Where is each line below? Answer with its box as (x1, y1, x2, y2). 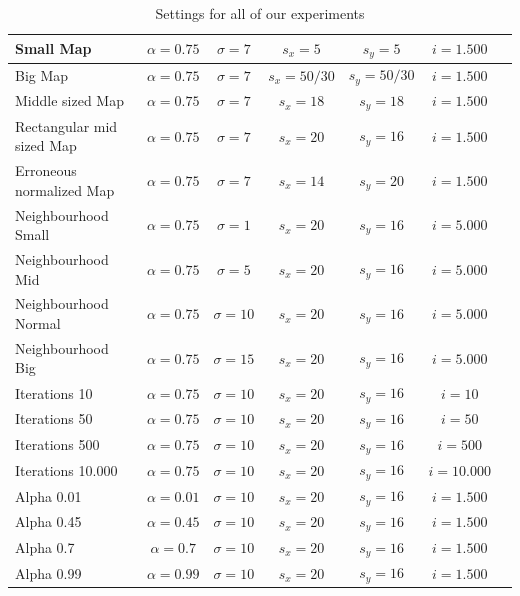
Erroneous (15, 160, 77, 181)
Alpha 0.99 (15, 562, 82, 583)
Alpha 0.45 (15, 511, 82, 532)
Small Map (15, 38, 92, 59)
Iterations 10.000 (15, 459, 118, 480)
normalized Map (15, 179, 115, 200)
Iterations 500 (15, 434, 100, 455)
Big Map (15, 64, 69, 85)
